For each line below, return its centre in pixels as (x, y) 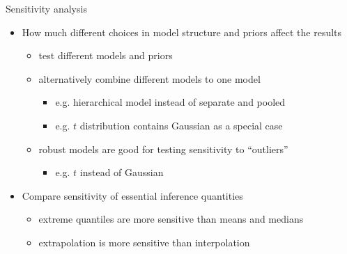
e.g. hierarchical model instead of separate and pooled (170, 102)
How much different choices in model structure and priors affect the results (182, 32)
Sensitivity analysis (46, 8)
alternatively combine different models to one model (149, 78)
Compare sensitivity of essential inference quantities (132, 195)
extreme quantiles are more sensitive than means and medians (171, 219)
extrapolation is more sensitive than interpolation (144, 242)
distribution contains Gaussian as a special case (181, 125)
